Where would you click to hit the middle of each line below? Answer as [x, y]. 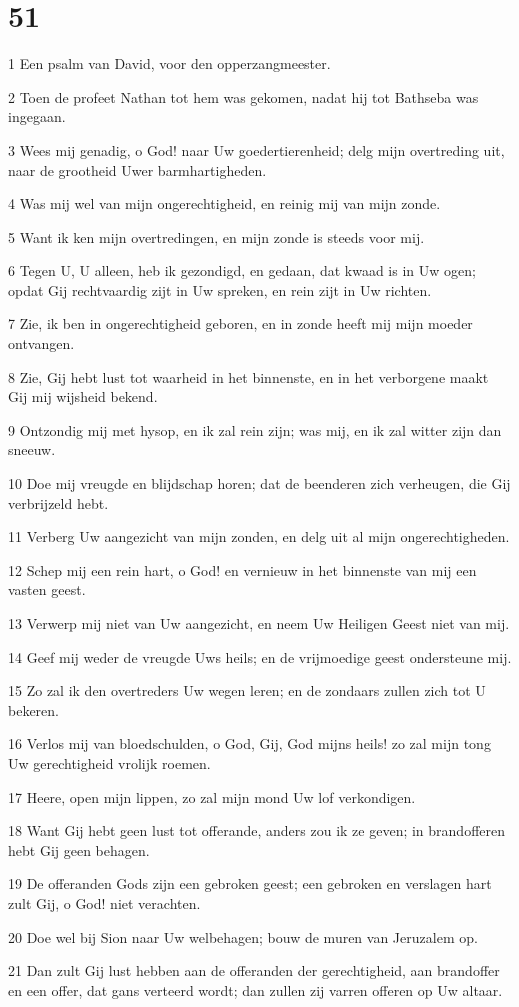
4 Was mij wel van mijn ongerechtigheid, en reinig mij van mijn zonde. [224, 203]
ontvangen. [41, 343]
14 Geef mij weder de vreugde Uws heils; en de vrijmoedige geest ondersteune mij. [260, 656]
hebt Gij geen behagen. [79, 849]
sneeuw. [32, 449]
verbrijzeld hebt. [58, 502]
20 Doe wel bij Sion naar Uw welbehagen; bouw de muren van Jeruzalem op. [243, 936]
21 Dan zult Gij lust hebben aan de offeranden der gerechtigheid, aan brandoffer [254, 970]
